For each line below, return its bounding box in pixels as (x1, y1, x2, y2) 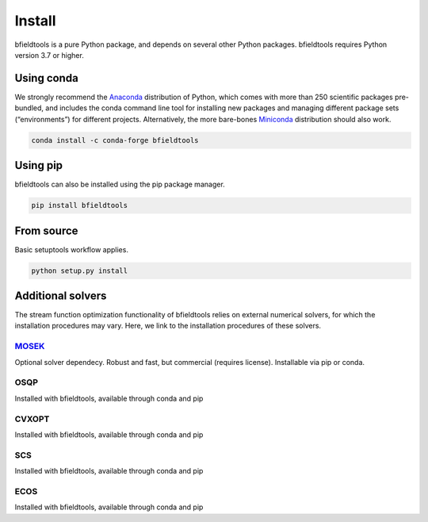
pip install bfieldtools (31, 201, 128, 210)
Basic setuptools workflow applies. (14, 244, 128, 254)
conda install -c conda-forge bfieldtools (31, 136, 199, 144)
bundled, (14, 103, 44, 113)
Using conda (14, 71, 78, 85)
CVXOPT (14, 413, 50, 424)
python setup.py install (31, 266, 128, 275)
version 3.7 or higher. (14, 50, 85, 59)
